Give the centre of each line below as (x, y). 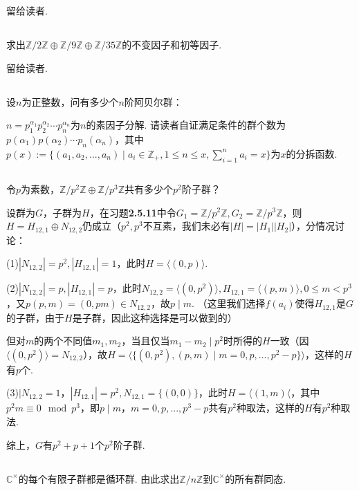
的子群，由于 (35, 317)
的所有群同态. (256, 478)
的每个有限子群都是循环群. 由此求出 (99, 478)
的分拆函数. (312, 153)
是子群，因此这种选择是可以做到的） (155, 317)
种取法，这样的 (270, 408)
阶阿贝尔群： (153, 101)
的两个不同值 (63, 341)
